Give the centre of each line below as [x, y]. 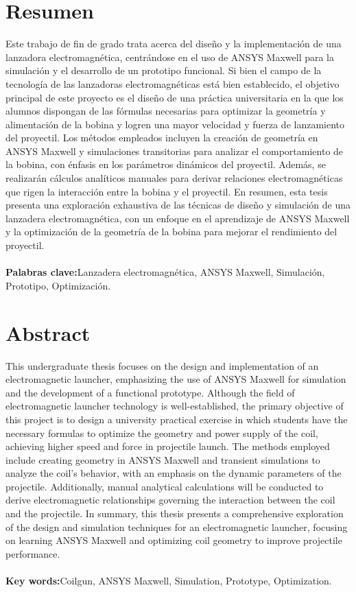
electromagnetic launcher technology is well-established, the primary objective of [175, 406]
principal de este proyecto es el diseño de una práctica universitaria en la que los [175, 97]
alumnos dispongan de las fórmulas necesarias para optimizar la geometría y [166, 111]
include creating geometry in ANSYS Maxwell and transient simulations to [163, 459]
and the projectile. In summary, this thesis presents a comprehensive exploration [175, 513]
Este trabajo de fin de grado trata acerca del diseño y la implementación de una [174, 44]
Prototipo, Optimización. [58, 285]
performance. [33, 553]
